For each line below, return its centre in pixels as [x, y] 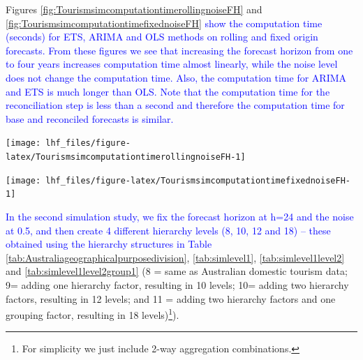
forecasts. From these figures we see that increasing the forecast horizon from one [179, 50]
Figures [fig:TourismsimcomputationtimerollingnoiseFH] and [134, 9]
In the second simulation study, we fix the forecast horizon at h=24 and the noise [180, 216]
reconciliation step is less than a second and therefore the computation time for [175, 105]
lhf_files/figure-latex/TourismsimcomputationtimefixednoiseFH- [198, 180]
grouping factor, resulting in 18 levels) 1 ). [92, 314]
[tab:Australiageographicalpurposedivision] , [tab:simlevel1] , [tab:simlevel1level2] [175, 257]
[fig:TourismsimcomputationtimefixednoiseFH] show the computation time [164, 23]
